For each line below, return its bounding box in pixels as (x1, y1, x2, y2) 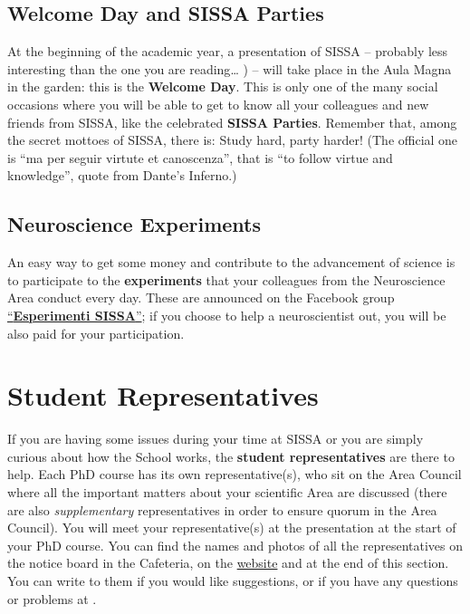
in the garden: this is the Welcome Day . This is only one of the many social (7, 77, 438, 96)
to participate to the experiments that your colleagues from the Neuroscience (7, 270, 446, 289)
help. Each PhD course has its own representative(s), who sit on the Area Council (7, 465, 462, 484)
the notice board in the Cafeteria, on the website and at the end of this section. (7, 553, 449, 572)
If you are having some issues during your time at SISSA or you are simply (7, 429, 424, 448)
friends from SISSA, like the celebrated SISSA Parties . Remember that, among (7, 112, 457, 131)
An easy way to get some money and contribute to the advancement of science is (7, 253, 456, 272)
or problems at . (7, 589, 97, 608)
